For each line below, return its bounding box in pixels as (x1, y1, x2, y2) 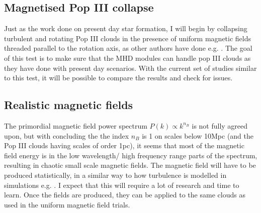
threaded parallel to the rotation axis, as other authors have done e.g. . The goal (4, 43, 252, 53)
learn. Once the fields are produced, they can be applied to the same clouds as (4, 189, 245, 200)
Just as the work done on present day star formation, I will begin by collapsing (4, 23, 247, 34)
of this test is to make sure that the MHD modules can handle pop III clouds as (4, 52, 251, 63)
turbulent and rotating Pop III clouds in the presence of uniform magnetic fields (4, 33, 251, 43)
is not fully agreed (192, 120, 248, 131)
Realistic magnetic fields (4, 97, 133, 113)
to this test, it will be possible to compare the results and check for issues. (4, 72, 233, 83)
